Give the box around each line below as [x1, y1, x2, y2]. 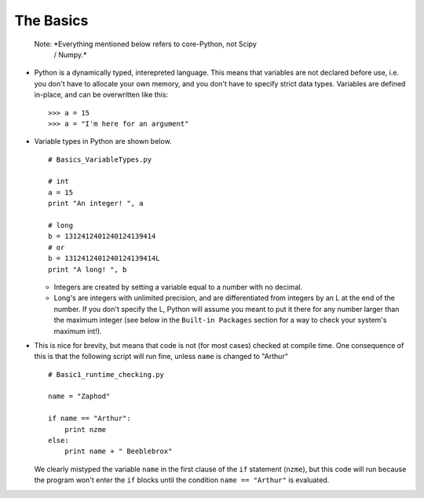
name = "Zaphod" [48, 392, 111, 401]
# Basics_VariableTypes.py [48, 155, 152, 164]
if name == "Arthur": [48, 414, 131, 423]
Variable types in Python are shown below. [34, 137, 172, 146]
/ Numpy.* [53, 49, 87, 59]
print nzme [64, 425, 107, 434]
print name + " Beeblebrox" [64, 447, 173, 456]
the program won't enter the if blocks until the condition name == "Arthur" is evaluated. [34, 475, 330, 485]
